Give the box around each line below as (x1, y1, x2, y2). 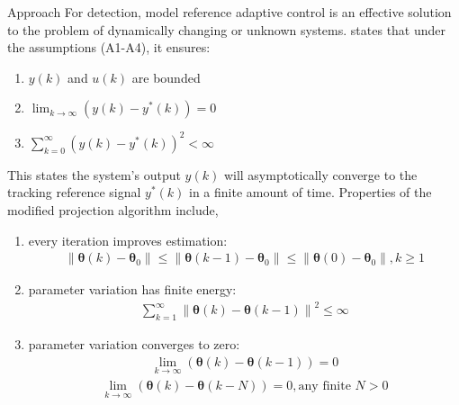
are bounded (131, 67, 201, 86)
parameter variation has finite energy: (28, 280, 237, 299)
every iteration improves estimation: (28, 230, 228, 249)
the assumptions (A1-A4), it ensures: (7, 38, 211, 57)
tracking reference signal (7, 183, 141, 202)
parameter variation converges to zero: (28, 335, 240, 354)
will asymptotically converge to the (223, 165, 418, 184)
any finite (298, 380, 351, 393)
